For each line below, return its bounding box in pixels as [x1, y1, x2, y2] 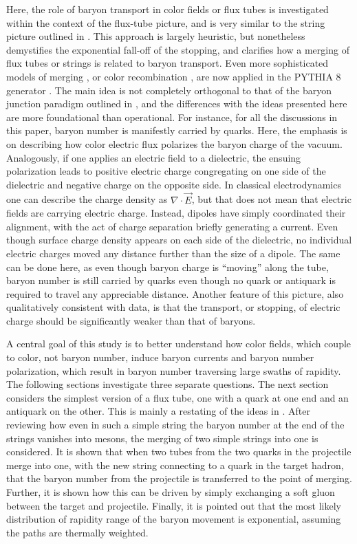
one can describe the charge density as [6, 192, 168, 206]
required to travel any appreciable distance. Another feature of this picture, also [6, 286, 344, 301]
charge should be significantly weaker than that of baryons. [6, 313, 256, 327]
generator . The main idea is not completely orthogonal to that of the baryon [6, 83, 332, 97]
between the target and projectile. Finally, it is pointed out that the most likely [6, 498, 341, 512]
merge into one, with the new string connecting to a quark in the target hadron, [6, 457, 344, 472]
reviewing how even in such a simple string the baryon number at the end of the [6, 417, 345, 432]
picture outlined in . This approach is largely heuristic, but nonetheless [6, 29, 305, 43]
